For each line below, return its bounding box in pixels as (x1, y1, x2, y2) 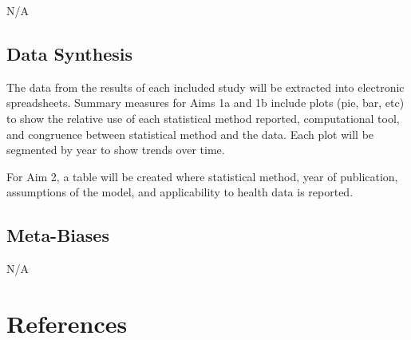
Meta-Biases (6, 223, 109, 247)
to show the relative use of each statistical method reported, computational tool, (6, 109, 400, 126)
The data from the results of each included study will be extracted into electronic (6, 78, 405, 95)
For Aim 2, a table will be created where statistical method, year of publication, (6, 168, 398, 184)
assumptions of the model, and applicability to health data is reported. (6, 184, 354, 200)
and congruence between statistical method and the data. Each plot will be (6, 125, 374, 142)
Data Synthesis (6, 41, 132, 65)
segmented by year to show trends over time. (6, 141, 225, 158)
